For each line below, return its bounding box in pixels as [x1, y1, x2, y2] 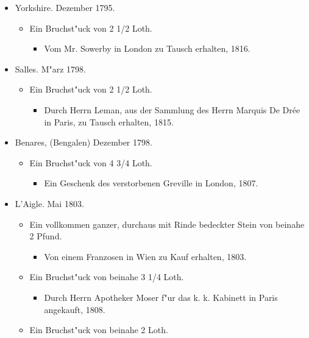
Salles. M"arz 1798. [15, 62, 86, 75]
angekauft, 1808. [44, 303, 105, 315]
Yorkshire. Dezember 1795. [15, 1, 115, 13]
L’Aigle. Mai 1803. [15, 197, 84, 209]
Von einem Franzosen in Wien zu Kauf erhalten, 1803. [44, 250, 247, 262]
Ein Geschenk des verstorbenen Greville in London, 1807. [44, 177, 258, 189]
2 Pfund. [29, 230, 62, 242]
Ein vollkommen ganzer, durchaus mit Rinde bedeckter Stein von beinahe [29, 217, 305, 230]
